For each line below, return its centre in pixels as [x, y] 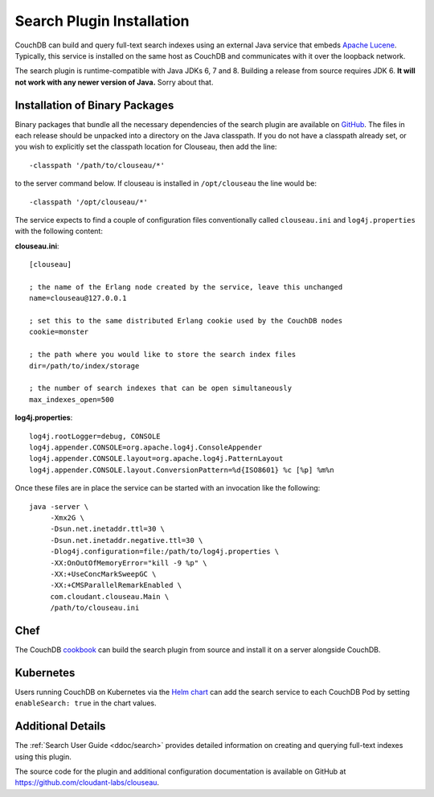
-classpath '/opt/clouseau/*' [89, 202]
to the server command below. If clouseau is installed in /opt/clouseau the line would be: [166, 183]
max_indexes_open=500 [72, 399]
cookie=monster [59, 332]
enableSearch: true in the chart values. [86, 703]
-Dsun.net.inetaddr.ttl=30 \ [107, 529]
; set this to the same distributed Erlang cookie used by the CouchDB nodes [186, 321]
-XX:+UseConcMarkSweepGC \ [103, 574]
